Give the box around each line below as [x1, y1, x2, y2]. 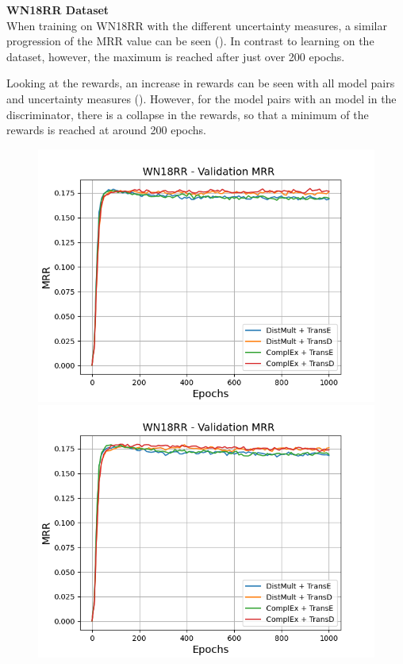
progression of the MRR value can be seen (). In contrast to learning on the [6, 33, 374, 49]
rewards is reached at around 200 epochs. [6, 122, 206, 138]
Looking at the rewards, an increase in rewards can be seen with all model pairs [6, 75, 395, 91]
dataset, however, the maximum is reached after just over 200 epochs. [6, 48, 345, 64]
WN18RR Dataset [6, 2, 109, 17]
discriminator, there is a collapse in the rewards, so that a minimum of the [6, 106, 369, 122]
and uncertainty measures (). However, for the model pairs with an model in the [6, 90, 397, 106]
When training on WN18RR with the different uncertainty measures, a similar [6, 17, 387, 33]
